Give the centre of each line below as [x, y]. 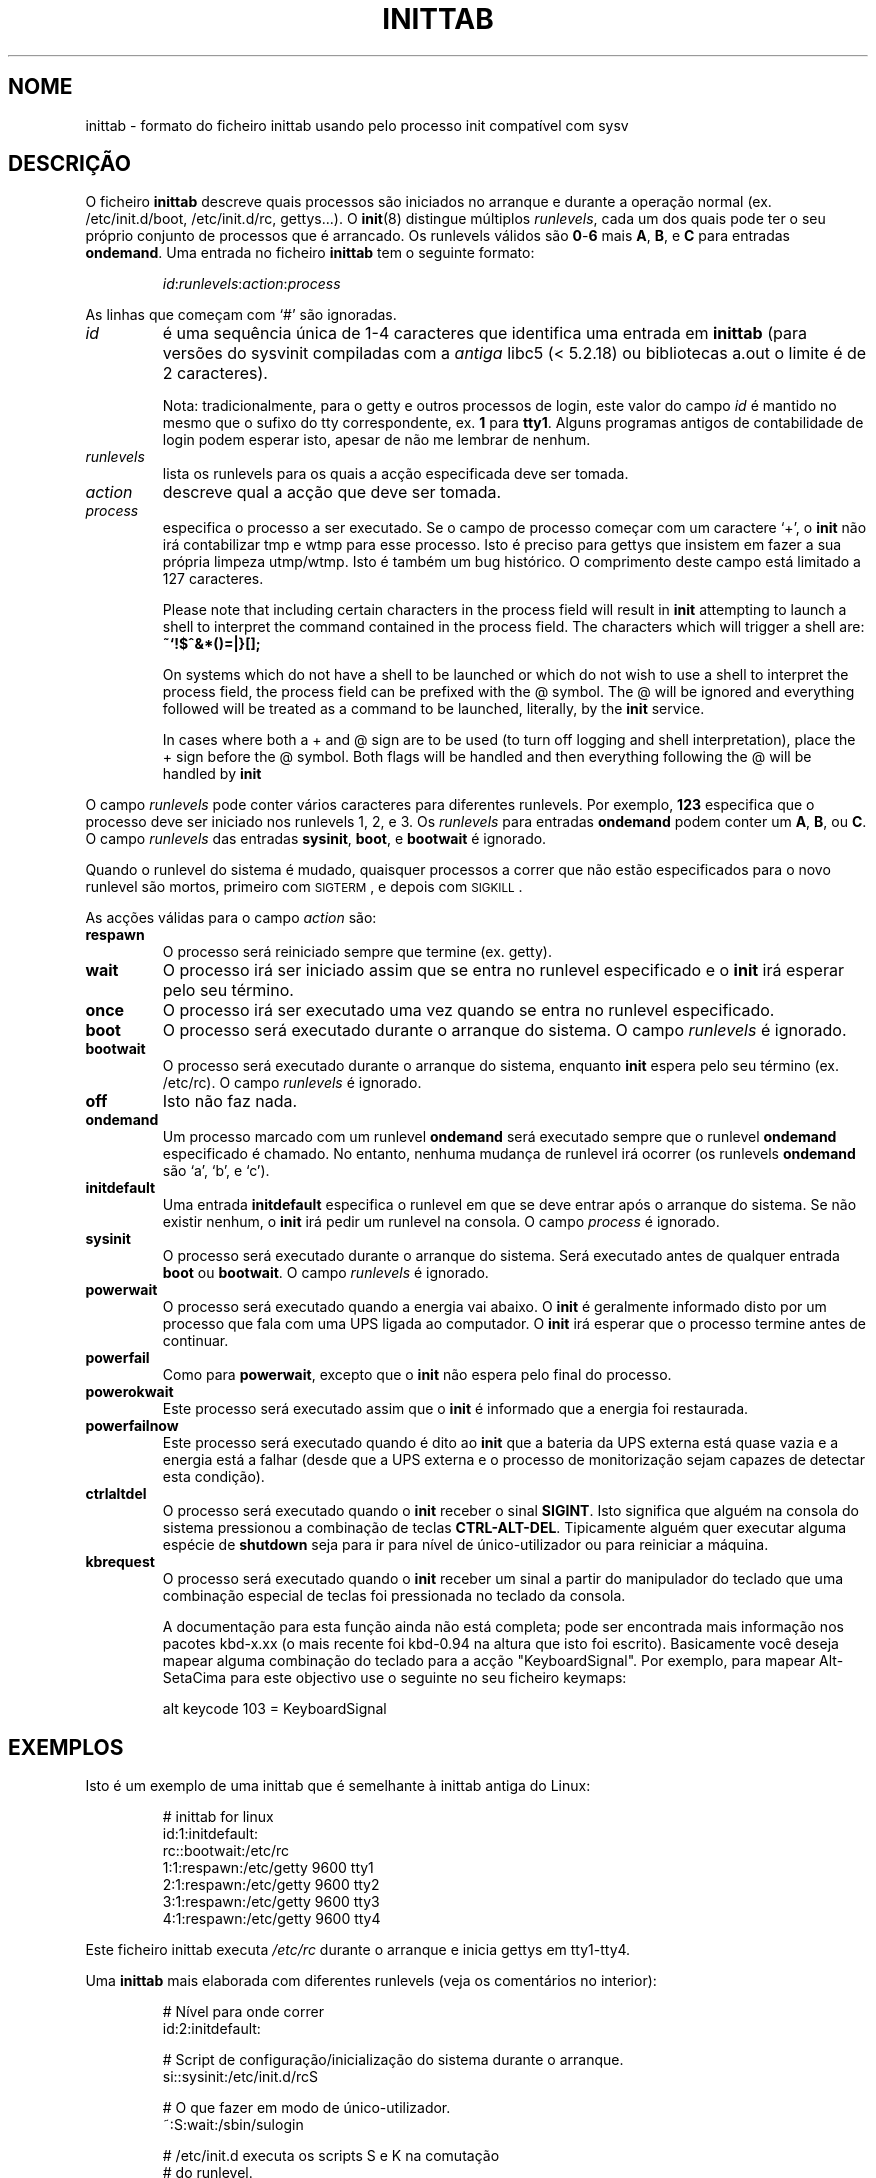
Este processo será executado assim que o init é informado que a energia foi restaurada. [455, 1409]
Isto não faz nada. [230, 1101]
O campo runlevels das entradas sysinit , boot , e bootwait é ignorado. [316, 839]
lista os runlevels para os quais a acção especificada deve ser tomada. [395, 474]
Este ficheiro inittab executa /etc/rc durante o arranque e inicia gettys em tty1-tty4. [358, 1950]
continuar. [195, 1341]
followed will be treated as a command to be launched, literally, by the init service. [433, 709]
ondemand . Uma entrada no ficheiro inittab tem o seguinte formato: [310, 253]
